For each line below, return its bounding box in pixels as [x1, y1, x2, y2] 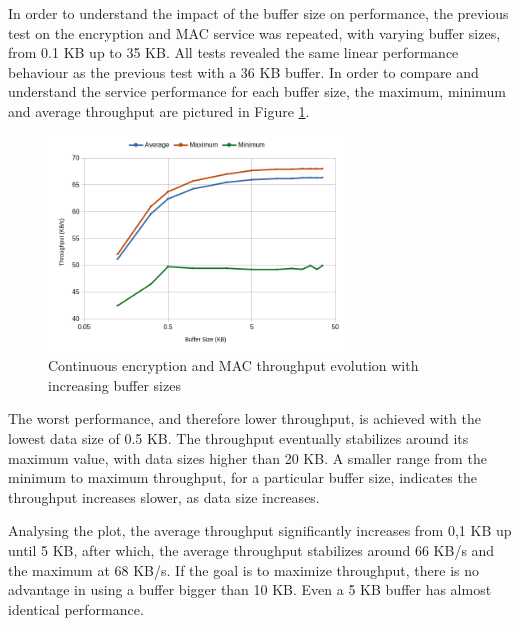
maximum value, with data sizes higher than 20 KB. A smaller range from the [8, 447, 487, 468]
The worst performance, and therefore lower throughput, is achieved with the [8, 408, 481, 429]
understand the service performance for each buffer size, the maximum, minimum [8, 81, 506, 102]
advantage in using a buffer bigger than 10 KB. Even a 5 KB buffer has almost [8, 579, 492, 600]
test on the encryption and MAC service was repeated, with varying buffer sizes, [8, 22, 501, 43]
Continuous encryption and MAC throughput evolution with [48, 355, 419, 376]
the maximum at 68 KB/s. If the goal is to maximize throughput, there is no [8, 559, 480, 580]
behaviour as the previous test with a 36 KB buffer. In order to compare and [8, 61, 479, 82]
